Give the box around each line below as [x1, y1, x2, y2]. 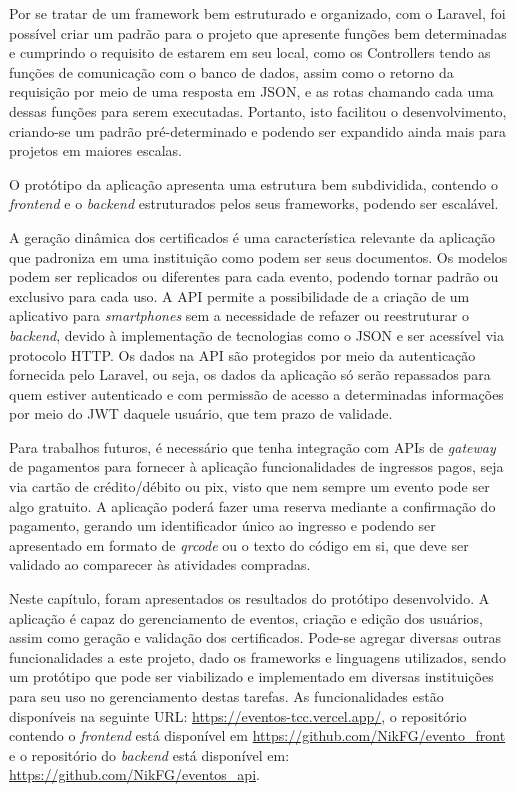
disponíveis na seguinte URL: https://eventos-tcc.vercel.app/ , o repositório [9, 705, 467, 726]
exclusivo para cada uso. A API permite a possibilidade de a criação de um [9, 285, 470, 306]
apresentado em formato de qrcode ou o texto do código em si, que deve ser [9, 534, 469, 555]
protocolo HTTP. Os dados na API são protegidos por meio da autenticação [9, 344, 476, 365]
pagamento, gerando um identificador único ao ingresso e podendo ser [9, 515, 436, 536]
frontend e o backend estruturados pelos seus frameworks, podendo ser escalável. [9, 193, 499, 214]
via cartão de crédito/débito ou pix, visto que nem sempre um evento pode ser [9, 476, 490, 497]
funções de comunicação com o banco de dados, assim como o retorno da [9, 61, 454, 82]
